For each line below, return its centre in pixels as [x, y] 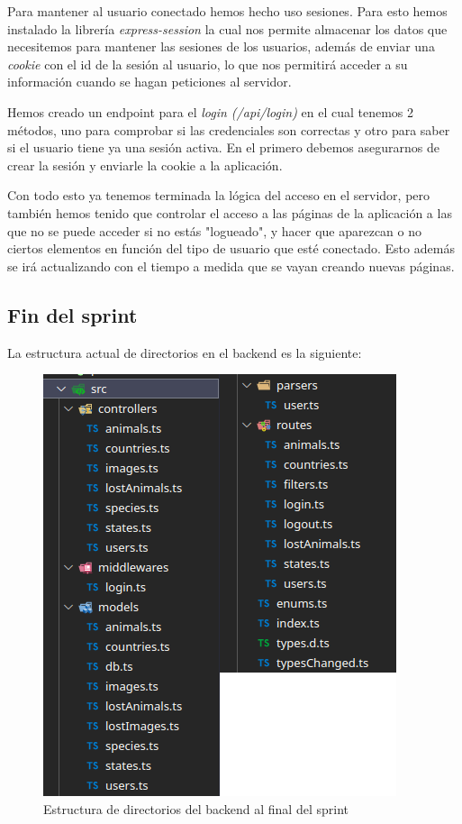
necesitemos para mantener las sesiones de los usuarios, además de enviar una [221, 46]
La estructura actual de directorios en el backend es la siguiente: [185, 352]
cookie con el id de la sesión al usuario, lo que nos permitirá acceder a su [208, 64]
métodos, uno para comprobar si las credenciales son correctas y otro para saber [229, 129]
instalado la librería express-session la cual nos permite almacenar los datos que [227, 28]
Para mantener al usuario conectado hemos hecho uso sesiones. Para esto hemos [227, 11]
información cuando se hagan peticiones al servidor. [149, 82]
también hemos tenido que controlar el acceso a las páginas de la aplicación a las [230, 212]
